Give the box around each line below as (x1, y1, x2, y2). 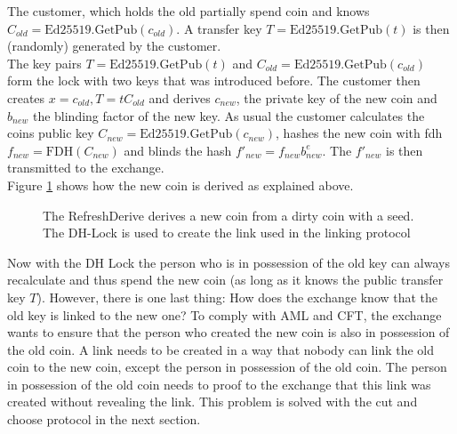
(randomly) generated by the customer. (7, 36, 221, 55)
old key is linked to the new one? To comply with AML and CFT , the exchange (7, 305, 442, 324)
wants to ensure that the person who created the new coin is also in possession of (7, 323, 450, 342)
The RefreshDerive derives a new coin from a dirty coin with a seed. (43, 205, 414, 224)
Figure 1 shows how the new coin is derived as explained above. (7, 175, 354, 194)
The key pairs (7, 53, 82, 72)
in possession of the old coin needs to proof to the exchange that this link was (7, 374, 431, 393)
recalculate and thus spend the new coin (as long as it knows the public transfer (7, 270, 444, 289)
